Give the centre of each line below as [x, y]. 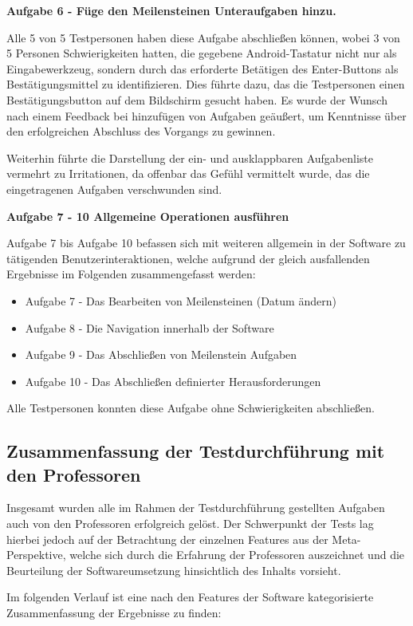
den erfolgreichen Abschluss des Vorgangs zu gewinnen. [141, 131]
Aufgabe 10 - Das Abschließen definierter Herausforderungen [173, 381]
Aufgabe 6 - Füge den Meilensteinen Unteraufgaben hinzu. [171, 10]
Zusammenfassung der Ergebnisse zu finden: [114, 613]
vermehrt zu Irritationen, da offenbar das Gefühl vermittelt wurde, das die [188, 173]
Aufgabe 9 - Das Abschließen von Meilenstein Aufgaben [161, 354]
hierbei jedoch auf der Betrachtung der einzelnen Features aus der [167, 539]
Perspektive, [36, 555]
